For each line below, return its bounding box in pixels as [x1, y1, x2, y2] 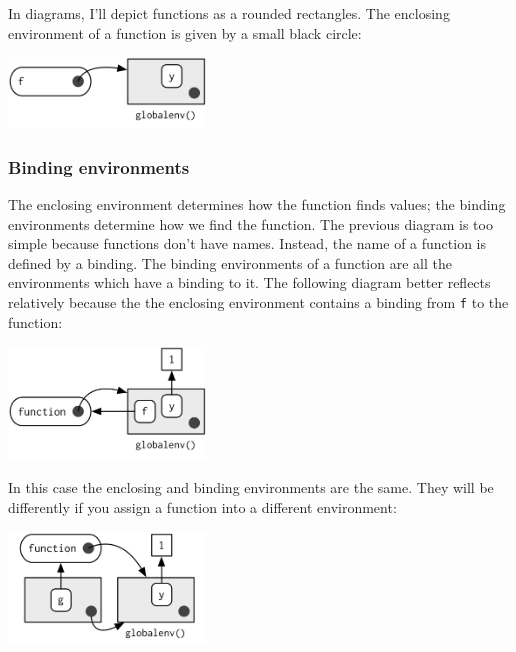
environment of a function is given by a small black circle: [8, 22, 362, 43]
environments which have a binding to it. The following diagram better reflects [8, 272, 491, 293]
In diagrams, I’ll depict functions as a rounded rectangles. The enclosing [8, 3, 450, 23]
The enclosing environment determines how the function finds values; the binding [8, 194, 506, 215]
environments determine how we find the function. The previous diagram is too [8, 213, 493, 234]
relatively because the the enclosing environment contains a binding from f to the [8, 292, 509, 312]
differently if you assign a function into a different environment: [8, 496, 397, 517]
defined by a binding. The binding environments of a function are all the [8, 252, 452, 273]
